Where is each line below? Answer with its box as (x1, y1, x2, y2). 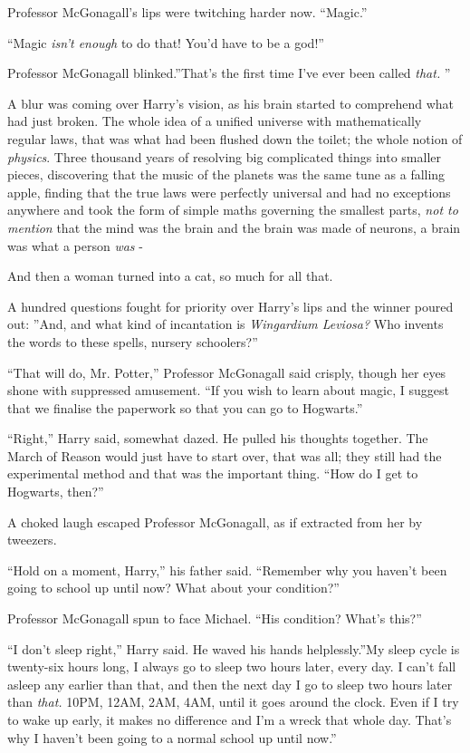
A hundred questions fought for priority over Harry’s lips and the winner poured (7, 296, 454, 315)
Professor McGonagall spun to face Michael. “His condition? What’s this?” (7, 609, 422, 628)
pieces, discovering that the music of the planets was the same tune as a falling (7, 165, 446, 184)
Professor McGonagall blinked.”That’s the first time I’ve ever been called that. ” (7, 63, 451, 82)
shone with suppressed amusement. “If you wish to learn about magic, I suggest (7, 381, 449, 400)
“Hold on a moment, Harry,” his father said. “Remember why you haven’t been (7, 560, 447, 579)
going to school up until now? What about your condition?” (7, 578, 340, 597)
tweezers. (7, 530, 57, 549)
